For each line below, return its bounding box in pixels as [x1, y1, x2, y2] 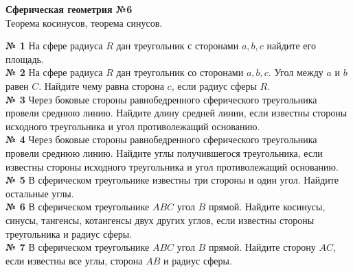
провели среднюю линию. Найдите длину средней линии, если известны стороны [5, 106, 348, 120]
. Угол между [268, 65, 323, 79]
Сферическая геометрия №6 [5, 2, 133, 16]
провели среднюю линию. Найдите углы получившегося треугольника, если [5, 145, 323, 160]
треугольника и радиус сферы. [5, 226, 133, 240]
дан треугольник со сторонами [116, 65, 244, 79]
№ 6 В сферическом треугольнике [5, 199, 150, 214]
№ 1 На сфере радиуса [5, 38, 103, 53]
